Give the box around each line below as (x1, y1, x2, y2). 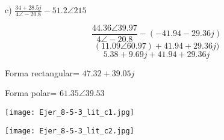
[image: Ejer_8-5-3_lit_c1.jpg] (5, 108, 134, 117)
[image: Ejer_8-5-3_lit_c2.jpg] (5, 126, 134, 135)
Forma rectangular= (5, 66, 79, 79)
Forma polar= (5, 87, 57, 99)
